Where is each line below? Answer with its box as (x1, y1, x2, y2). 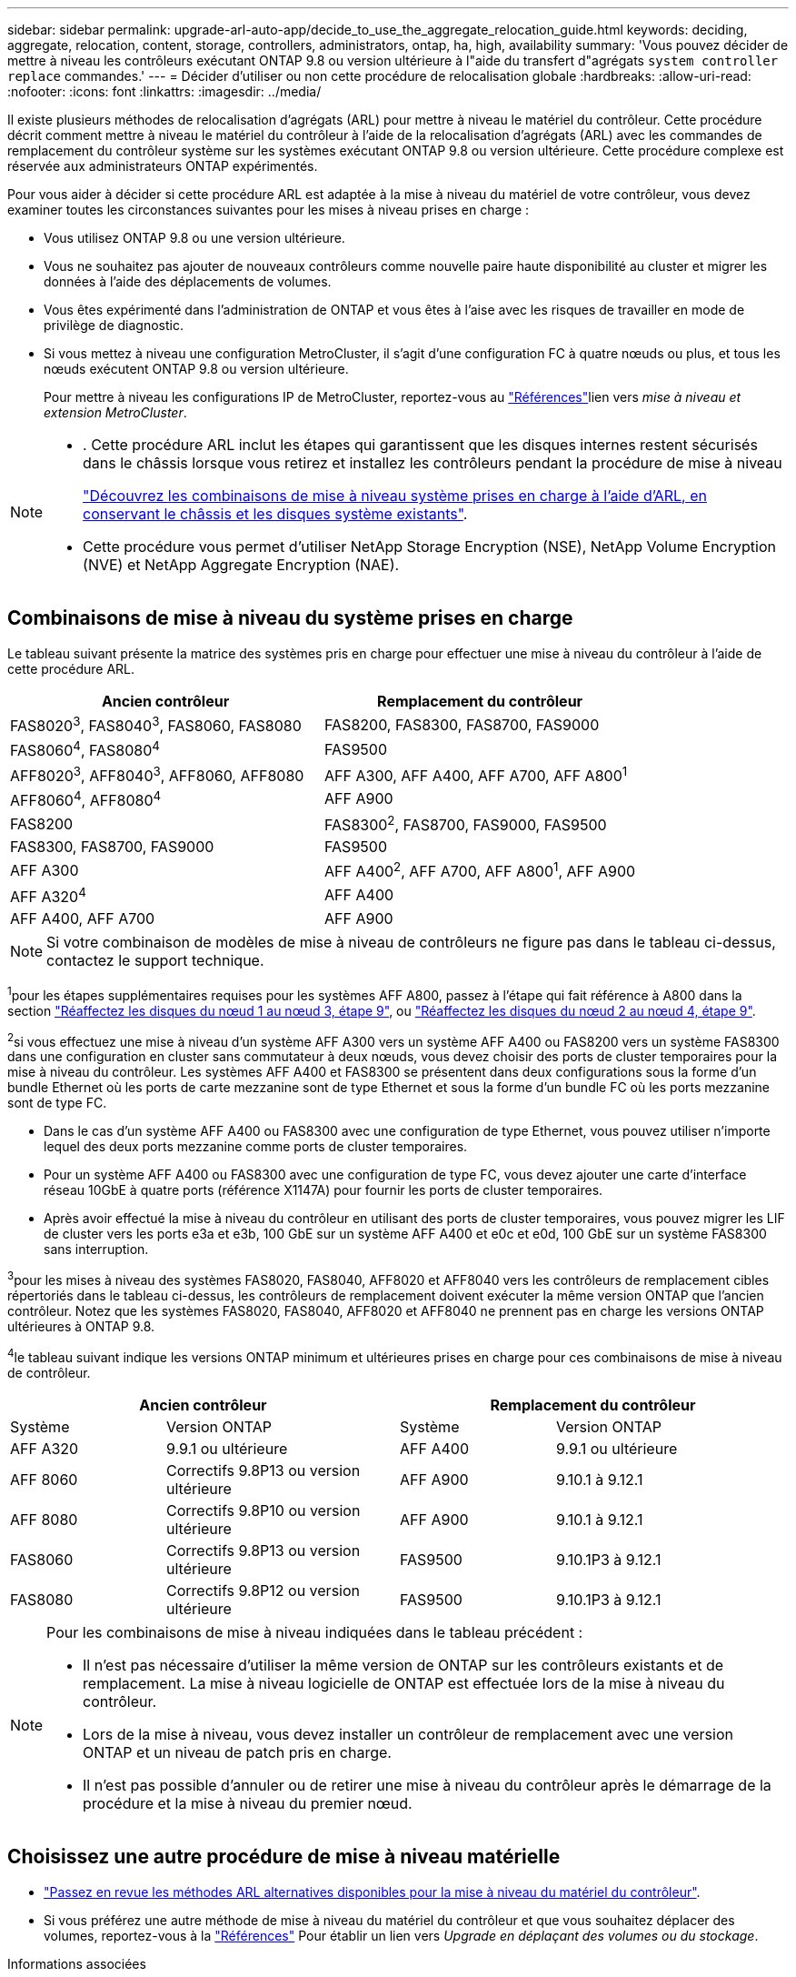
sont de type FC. (7, 1095, 107, 1111)
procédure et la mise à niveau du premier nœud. (83, 1793, 413, 1812)
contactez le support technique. (46, 951, 264, 970)
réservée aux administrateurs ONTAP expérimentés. (7, 158, 318, 174)
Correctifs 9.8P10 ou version (166, 1500, 361, 1520)
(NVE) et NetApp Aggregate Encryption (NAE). (83, 556, 400, 574)
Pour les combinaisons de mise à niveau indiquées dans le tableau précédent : (46, 1622, 583, 1641)
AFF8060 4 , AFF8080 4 (10, 788, 162, 810)
